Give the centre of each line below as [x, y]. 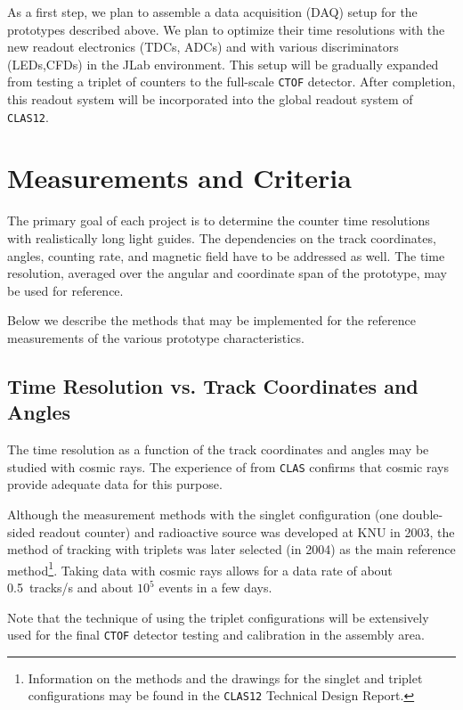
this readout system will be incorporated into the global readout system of [210, 99]
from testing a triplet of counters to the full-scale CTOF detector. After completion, [231, 82]
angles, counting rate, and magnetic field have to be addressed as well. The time [226, 255]
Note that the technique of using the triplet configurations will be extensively [218, 617]
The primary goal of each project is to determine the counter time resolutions [219, 220]
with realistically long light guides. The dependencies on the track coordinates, [222, 238]
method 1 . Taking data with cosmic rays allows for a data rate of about [200, 568]
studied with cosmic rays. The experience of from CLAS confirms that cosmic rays [228, 466]
